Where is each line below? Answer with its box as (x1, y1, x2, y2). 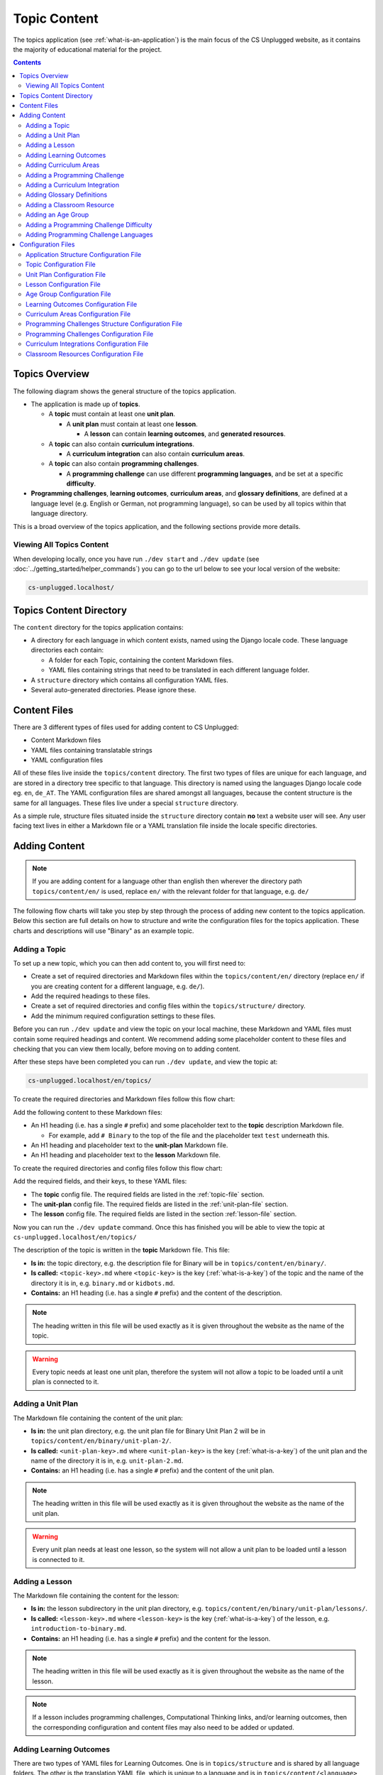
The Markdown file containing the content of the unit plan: (13, 1414, 184, 1422)
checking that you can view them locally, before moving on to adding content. (13, 1044, 240, 1054)
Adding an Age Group (26, 210, 89, 219)
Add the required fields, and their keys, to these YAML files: (13, 1177, 187, 1186)
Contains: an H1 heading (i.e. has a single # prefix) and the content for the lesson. (30, 1634, 271, 1643)
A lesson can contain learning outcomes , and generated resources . (84, 430, 286, 438)
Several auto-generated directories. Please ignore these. (30, 686, 196, 694)
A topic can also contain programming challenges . (48, 459, 199, 468)
